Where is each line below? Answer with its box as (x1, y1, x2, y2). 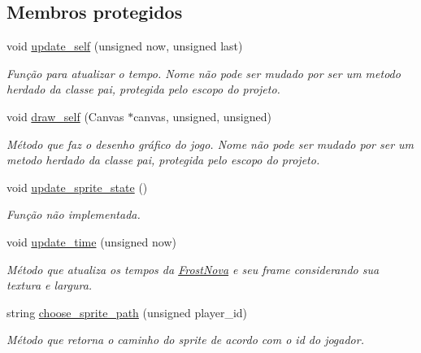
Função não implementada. (7, 206, 141, 223)
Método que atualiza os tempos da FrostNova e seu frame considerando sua (7, 260, 380, 277)
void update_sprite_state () (7, 178, 148, 195)
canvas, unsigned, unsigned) (133, 107, 271, 124)
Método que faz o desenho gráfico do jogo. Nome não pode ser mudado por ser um (7, 135, 414, 152)
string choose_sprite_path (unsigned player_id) (7, 303, 248, 320)
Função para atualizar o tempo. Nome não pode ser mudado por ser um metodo (7, 64, 401, 81)
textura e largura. (7, 277, 93, 294)
